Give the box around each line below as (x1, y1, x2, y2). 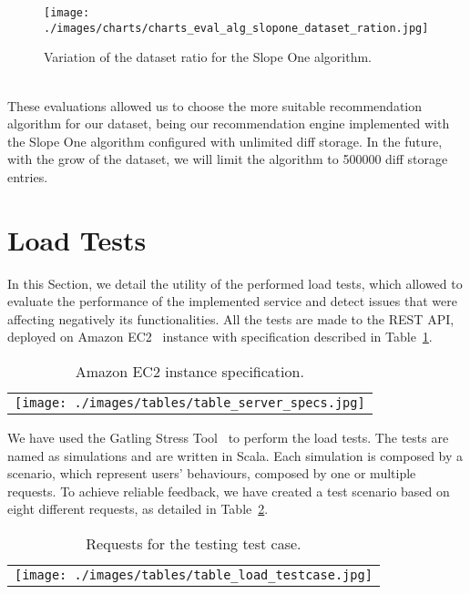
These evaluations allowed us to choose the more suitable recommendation (7, 96, 423, 115)
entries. (7, 167, 48, 186)
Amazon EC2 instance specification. (75, 360, 304, 382)
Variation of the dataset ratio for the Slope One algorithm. (44, 47, 372, 67)
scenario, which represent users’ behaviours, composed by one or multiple (7, 464, 416, 483)
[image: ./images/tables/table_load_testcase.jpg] (15, 567, 373, 582)
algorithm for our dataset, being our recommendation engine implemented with (7, 114, 450, 133)
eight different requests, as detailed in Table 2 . (7, 499, 269, 518)
